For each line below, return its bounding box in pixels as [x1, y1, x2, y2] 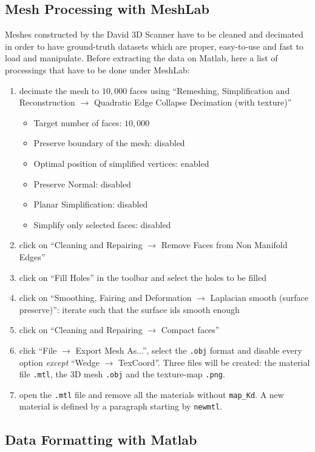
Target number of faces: [33, 116, 122, 129]
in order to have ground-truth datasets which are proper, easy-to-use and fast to [5, 39, 303, 52]
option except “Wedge [19, 356, 100, 368]
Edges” [19, 250, 46, 263]
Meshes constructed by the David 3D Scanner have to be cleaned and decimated [5, 28, 303, 41]
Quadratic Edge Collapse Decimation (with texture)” [93, 96, 292, 109]
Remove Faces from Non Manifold [161, 238, 288, 251]
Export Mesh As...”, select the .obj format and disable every [75, 343, 302, 356]
